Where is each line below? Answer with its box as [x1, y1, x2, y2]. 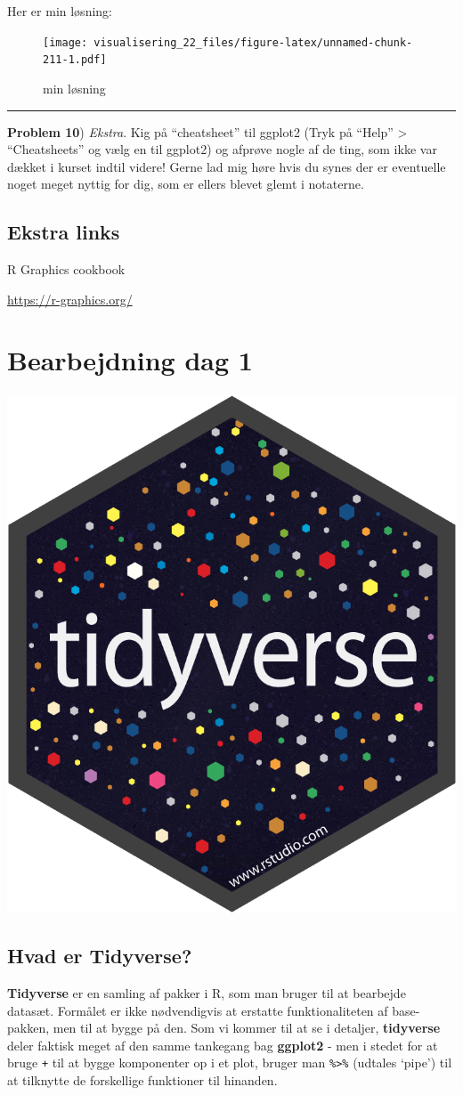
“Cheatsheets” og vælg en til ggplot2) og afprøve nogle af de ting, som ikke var [7, 140, 437, 158]
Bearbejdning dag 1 [7, 342, 253, 378]
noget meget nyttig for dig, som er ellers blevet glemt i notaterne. [7, 174, 364, 193]
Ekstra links [7, 218, 120, 246]
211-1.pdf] [43, 53, 107, 67]
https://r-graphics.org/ [7, 289, 133, 308]
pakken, [7, 1018, 50, 1037]
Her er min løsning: [7, 2, 112, 20]
